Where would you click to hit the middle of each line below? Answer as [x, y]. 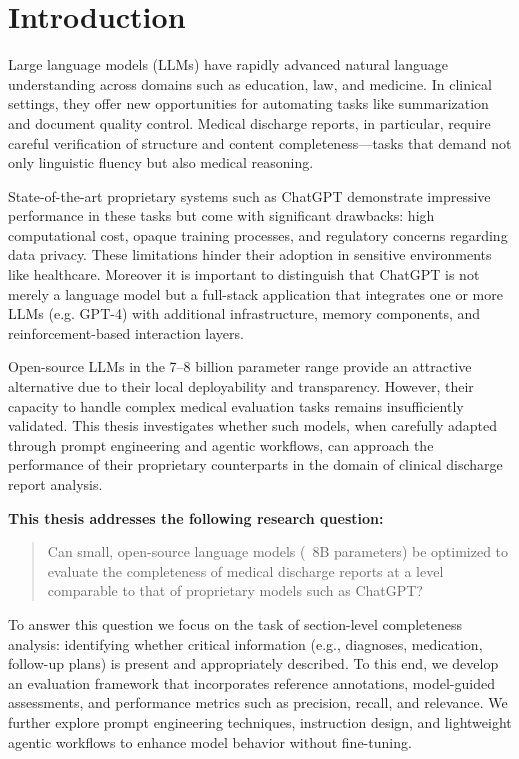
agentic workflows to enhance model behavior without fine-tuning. [210, 741]
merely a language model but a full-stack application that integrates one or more [255, 293]
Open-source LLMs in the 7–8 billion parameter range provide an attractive [240, 366]
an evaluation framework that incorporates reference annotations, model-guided [251, 682]
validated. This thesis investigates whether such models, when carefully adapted [253, 425]
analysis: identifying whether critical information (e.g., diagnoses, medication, [245, 643]
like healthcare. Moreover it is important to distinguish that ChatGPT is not [244, 274]
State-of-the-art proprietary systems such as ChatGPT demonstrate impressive [249, 195]
